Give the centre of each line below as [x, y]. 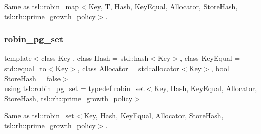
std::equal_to [25, 68]
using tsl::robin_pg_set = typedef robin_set [74, 88]
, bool [220, 68]
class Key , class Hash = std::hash [95, 58]
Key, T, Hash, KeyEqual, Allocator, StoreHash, [163, 6]
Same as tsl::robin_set [39, 115]
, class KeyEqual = [210, 58]
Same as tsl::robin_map [42, 6]
